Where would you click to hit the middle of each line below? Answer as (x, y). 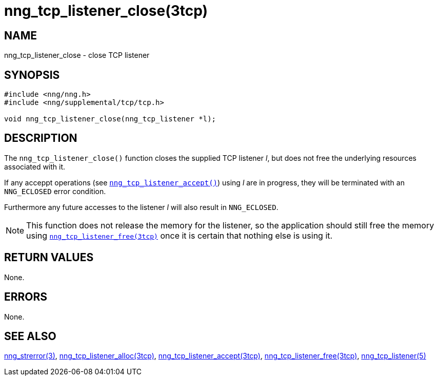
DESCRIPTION (41, 138)
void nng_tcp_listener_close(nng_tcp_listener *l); (110, 119)
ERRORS (26, 297)
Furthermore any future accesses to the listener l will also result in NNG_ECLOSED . (141, 207)
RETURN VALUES (49, 258)
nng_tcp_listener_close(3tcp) (106, 11)
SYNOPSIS (32, 75)
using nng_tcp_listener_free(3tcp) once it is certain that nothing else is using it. (180, 235)
